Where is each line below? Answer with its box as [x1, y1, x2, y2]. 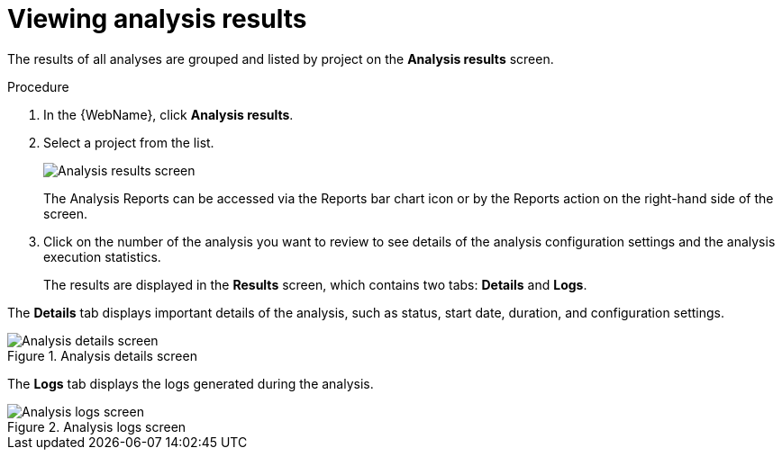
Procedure [7, 78, 69, 94]
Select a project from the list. [43, 134, 214, 150]
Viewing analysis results [7, 4, 307, 34]
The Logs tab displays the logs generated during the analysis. [7, 375, 374, 391]
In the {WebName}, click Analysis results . [43, 106, 294, 122]
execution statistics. [43, 248, 161, 264]
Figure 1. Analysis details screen [7, 347, 197, 363]
